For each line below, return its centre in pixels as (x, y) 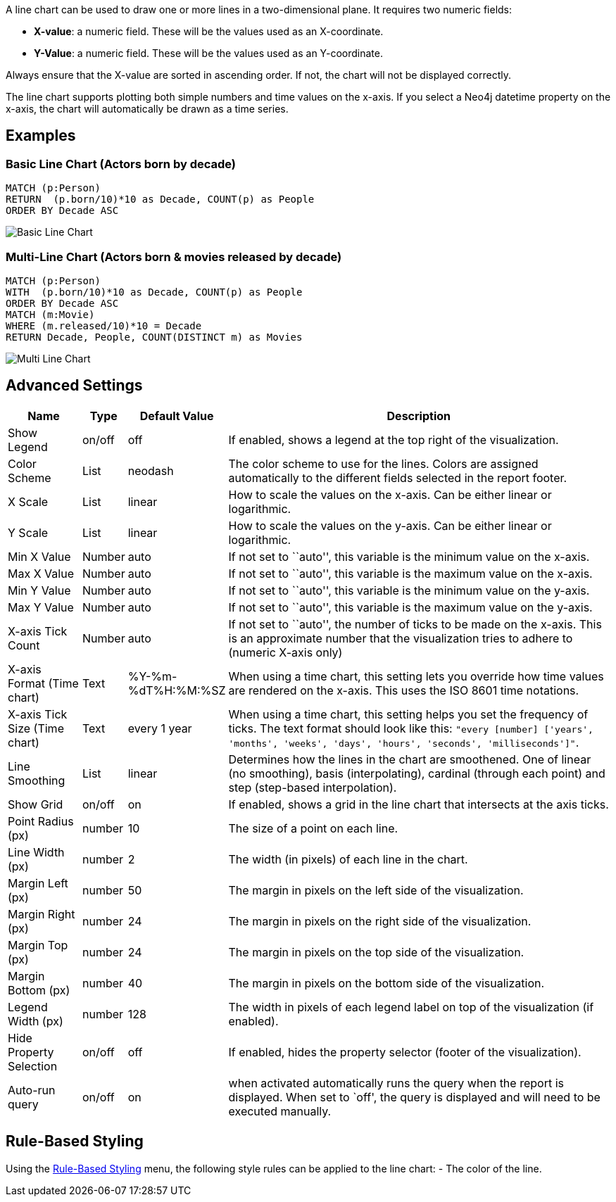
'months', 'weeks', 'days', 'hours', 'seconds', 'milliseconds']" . (404, 742)
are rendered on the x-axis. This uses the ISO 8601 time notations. (404, 690)
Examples (41, 136)
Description (419, 416)
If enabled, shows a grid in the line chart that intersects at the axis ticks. (419, 804)
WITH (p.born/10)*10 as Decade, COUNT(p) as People (154, 292)
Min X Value (39, 556)
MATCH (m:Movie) (50, 314)
